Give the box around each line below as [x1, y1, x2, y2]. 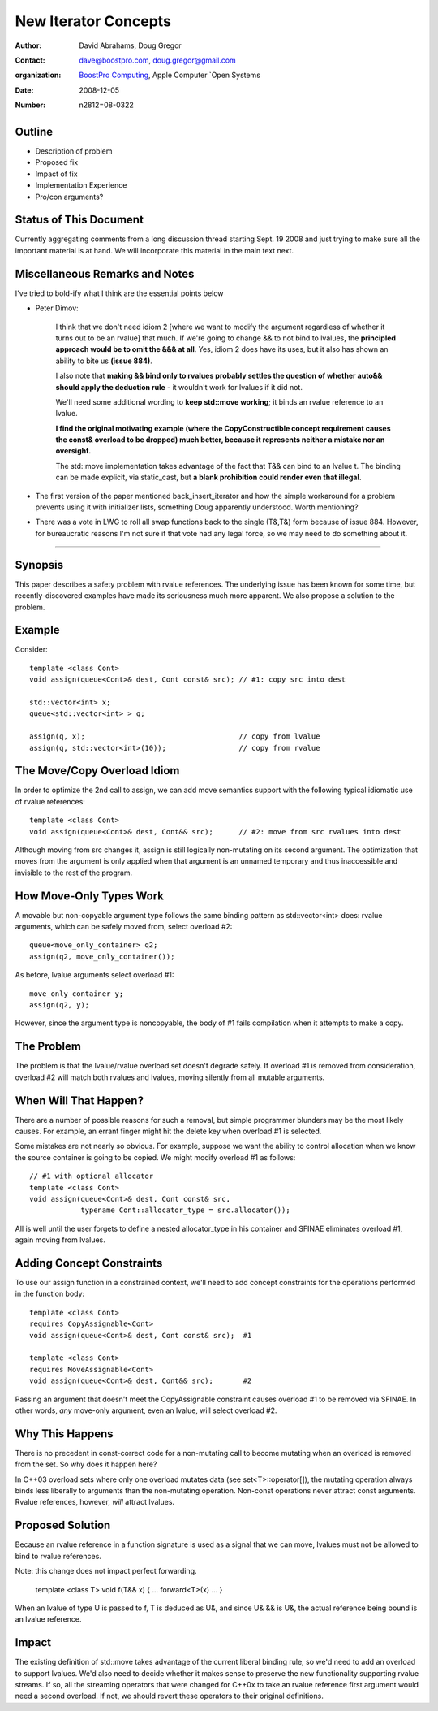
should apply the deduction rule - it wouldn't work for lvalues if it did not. [55, 382, 303, 392]
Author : [15, 41, 42, 50]
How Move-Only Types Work [15, 889, 165, 903]
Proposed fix [35, 158, 79, 167]
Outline [15, 124, 53, 138]
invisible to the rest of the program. [15, 868, 133, 877]
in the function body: [15, 1289, 85, 1299]
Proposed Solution [15, 1518, 111, 1532]
